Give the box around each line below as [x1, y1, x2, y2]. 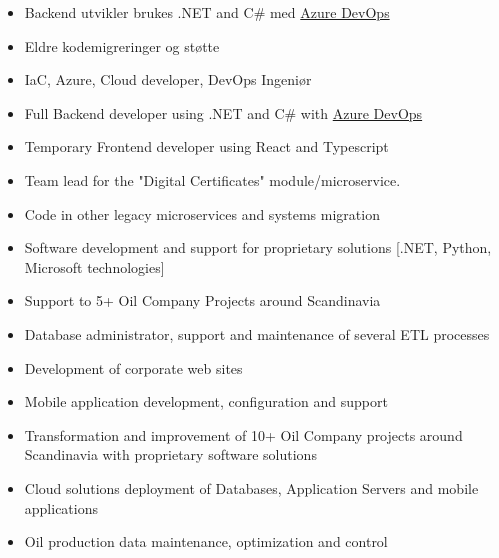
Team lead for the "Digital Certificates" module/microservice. [24, 169, 401, 190]
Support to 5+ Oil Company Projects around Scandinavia [24, 290, 381, 311]
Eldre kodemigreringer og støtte [24, 35, 220, 56]
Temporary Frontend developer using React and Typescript [24, 136, 389, 157]
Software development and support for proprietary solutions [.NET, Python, [24, 237, 492, 258]
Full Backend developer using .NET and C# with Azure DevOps [24, 102, 423, 123]
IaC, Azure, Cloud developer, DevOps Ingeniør [24, 69, 312, 90]
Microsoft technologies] [24, 256, 165, 277]
